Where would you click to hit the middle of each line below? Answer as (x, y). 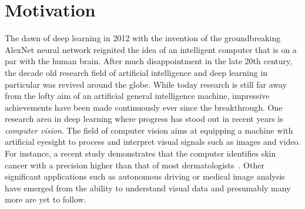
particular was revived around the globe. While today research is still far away (146, 84)
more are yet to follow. (46, 199)
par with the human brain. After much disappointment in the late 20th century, (149, 61)
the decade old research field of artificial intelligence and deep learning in (136, 72)
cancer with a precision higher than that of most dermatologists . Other (135, 165)
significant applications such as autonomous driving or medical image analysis (145, 176)
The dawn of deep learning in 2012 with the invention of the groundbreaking (143, 38)
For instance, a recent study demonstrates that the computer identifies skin (140, 153)
